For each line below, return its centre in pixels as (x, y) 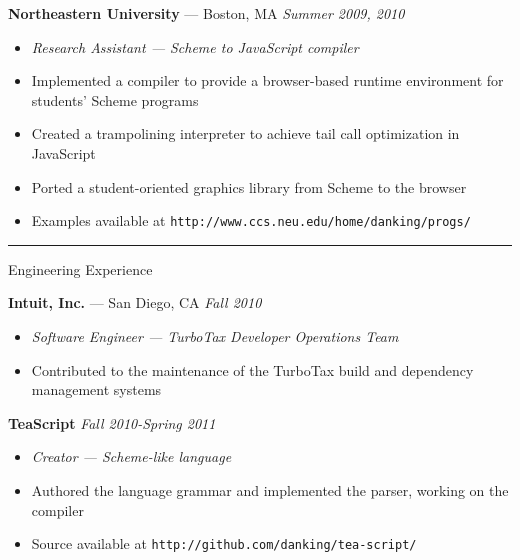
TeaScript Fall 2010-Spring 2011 (112, 422)
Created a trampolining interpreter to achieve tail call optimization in (245, 133)
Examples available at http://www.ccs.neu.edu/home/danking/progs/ (251, 220)
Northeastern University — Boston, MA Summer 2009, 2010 (206, 13)
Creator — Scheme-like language (131, 456)
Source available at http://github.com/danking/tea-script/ (224, 543)
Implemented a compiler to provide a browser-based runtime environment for (267, 80)
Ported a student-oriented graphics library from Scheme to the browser (249, 186)
